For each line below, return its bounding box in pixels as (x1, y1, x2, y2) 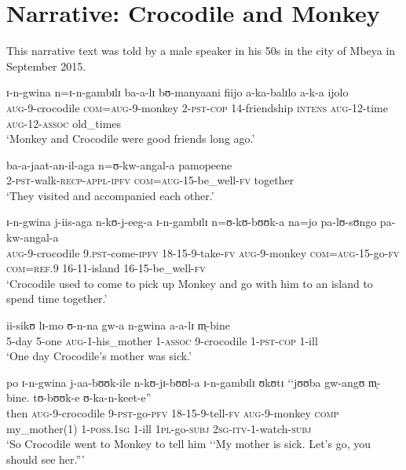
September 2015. (6, 57, 86, 74)
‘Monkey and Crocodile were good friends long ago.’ (6, 130, 255, 147)
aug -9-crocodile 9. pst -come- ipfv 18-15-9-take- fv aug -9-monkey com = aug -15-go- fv (6, 244, 400, 261)
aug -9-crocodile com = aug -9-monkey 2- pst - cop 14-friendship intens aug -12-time (6, 99, 388, 115)
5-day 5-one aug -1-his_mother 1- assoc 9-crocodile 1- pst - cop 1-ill (6, 332, 318, 348)
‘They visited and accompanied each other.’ (6, 187, 214, 203)
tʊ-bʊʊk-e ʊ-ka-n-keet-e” (33, 389, 152, 406)
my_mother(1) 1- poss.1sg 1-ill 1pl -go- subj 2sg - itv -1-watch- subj (6, 420, 312, 436)
